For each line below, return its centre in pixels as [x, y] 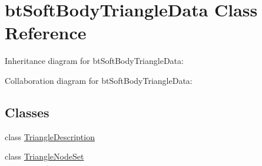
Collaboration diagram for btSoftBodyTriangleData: [99, 80]
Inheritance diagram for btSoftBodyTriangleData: [94, 61]
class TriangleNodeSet [44, 156]
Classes [27, 112]
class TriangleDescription [50, 136]
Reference [46, 33]
